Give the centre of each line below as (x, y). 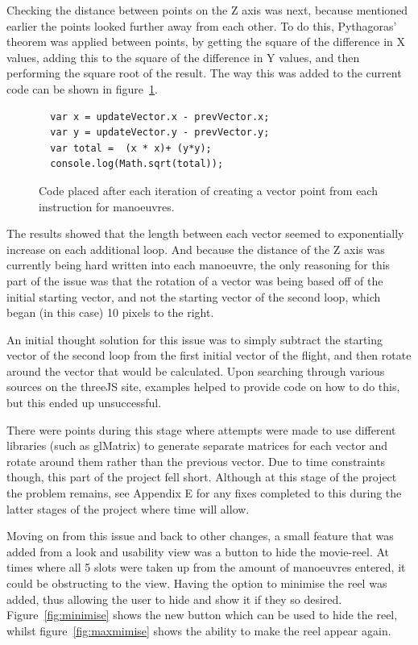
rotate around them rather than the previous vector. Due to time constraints (196, 461)
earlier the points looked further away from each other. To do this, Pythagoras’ (202, 25)
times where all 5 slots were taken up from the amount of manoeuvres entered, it (206, 567)
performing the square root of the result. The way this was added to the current (204, 73)
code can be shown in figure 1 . (82, 88)
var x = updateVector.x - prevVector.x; (160, 117)
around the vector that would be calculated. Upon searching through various (196, 370)
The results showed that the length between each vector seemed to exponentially (205, 233)
